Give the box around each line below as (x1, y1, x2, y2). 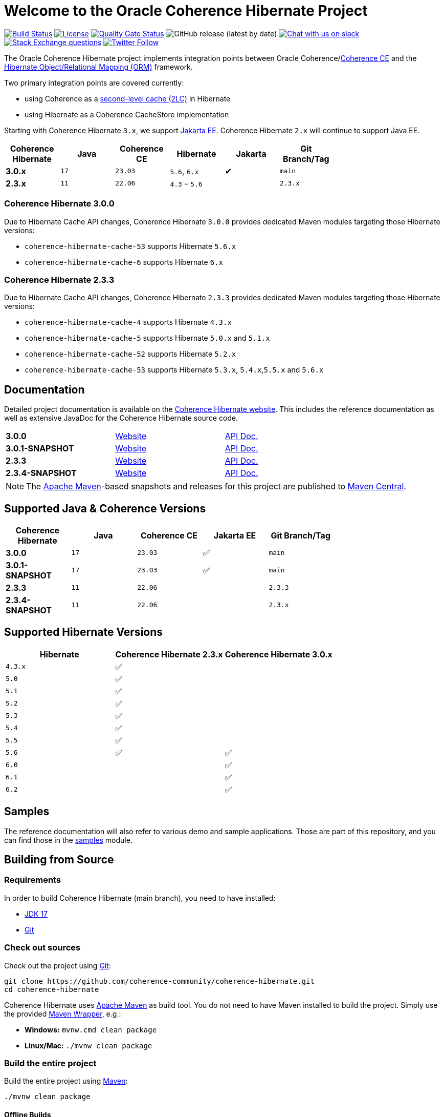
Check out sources (4, 942, 81, 953)
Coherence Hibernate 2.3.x (115, 649, 223, 659)
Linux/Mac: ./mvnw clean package (25, 1041, 152, 1050)
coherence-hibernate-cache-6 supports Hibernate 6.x (25, 257, 223, 266)
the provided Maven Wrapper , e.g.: (4, 1009, 121, 1018)
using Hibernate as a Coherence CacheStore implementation (25, 110, 229, 119)
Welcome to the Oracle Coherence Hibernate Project (4, 2, 368, 19)
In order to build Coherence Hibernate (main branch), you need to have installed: (4, 893, 276, 902)
